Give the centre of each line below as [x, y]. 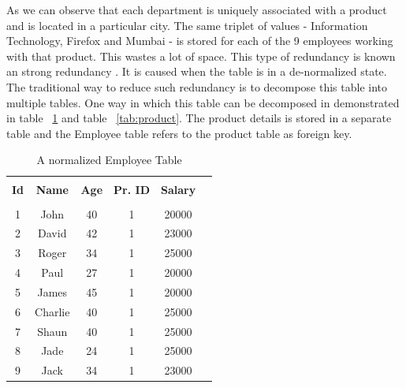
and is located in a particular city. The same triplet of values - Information [187, 25]
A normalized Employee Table [109, 160]
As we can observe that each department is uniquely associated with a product [197, 9]
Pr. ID [132, 190]
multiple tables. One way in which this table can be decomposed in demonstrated [203, 102]
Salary [178, 190]
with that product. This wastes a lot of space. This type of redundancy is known [201, 56]
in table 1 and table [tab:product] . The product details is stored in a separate [199, 118]
